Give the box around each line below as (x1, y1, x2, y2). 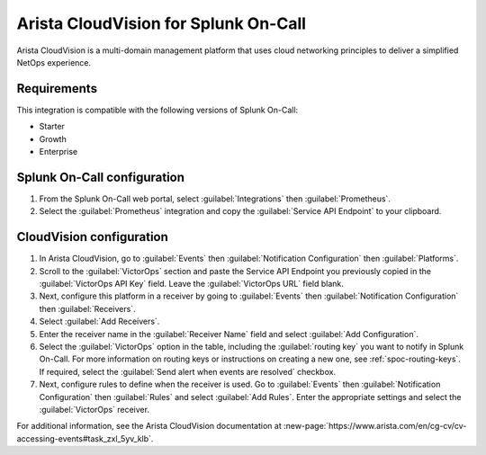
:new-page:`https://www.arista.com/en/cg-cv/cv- (283, 421, 467, 432)
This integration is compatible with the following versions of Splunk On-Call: (16, 104, 299, 115)
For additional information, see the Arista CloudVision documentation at (16, 421, 283, 432)
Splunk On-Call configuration (16, 169, 184, 184)
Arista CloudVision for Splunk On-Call (16, 13, 306, 33)
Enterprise (39, 147, 78, 157)
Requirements (16, 81, 98, 96)
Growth (39, 133, 67, 144)
